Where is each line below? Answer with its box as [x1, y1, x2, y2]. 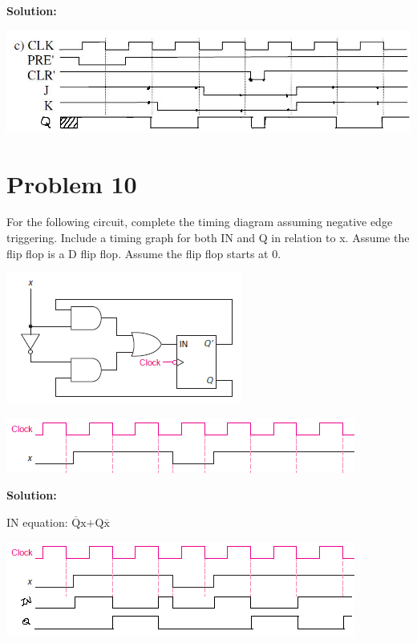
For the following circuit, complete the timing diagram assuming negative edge [6, 213, 393, 230]
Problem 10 [6, 167, 137, 200]
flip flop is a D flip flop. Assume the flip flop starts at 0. [6, 245, 281, 261]
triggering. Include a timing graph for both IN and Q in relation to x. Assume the [6, 229, 410, 246]
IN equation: [6, 514, 68, 531]
